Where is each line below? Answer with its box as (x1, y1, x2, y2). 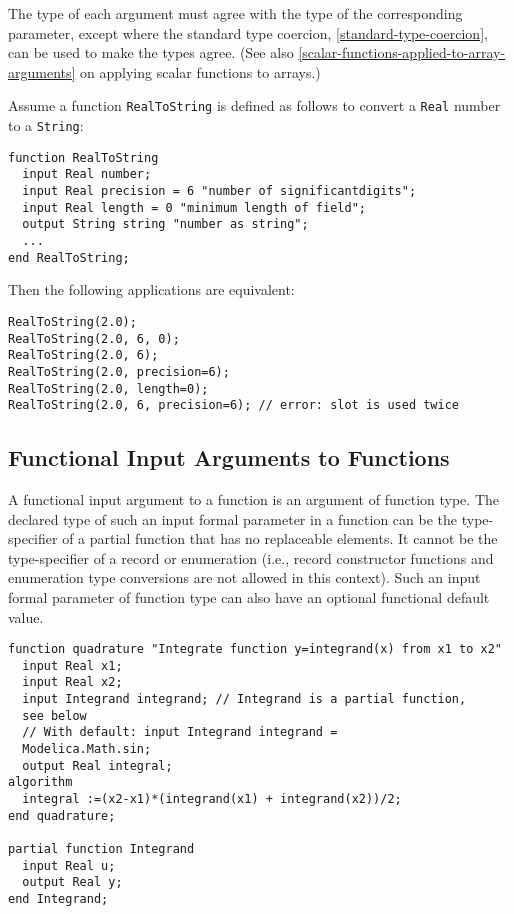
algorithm (8, 775, 73, 790)
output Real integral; (22, 758, 173, 773)
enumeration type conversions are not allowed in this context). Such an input (8, 567, 481, 588)
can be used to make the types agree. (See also (8, 42, 294, 63)
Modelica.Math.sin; (22, 742, 152, 757)
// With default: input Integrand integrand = (22, 725, 338, 740)
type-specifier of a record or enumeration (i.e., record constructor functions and (8, 547, 494, 568)
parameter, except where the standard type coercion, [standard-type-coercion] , (8, 22, 488, 43)
